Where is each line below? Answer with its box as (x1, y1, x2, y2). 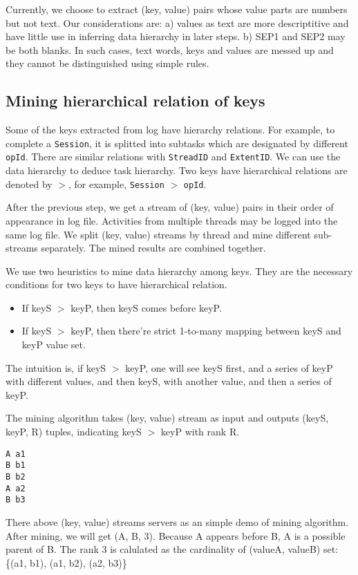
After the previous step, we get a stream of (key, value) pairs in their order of (6, 200, 334, 214)
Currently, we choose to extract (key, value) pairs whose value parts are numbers (6, 2, 348, 16)
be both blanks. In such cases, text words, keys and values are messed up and (6, 42, 334, 57)
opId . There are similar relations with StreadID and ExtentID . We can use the (6, 149, 341, 164)
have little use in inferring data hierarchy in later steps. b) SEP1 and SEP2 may (6, 29, 346, 44)
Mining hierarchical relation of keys (6, 90, 265, 111)
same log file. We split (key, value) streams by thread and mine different (6, 227, 311, 241)
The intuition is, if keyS (6, 360, 106, 375)
